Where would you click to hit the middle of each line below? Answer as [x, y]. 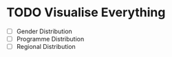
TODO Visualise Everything [86, 13]
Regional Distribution [46, 47]
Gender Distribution [44, 31]
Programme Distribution [50, 39]
